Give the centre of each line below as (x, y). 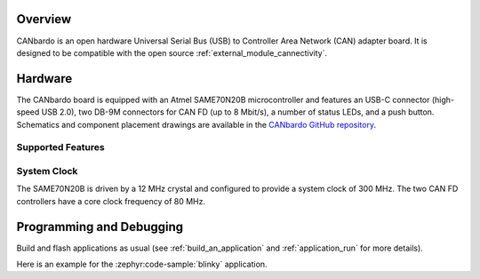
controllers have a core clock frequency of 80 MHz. (111, 201)
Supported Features (61, 147)
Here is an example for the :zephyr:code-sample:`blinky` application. (142, 264)
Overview (44, 19)
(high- (443, 100)
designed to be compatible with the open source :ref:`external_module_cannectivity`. (172, 52)
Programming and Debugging (100, 227)
